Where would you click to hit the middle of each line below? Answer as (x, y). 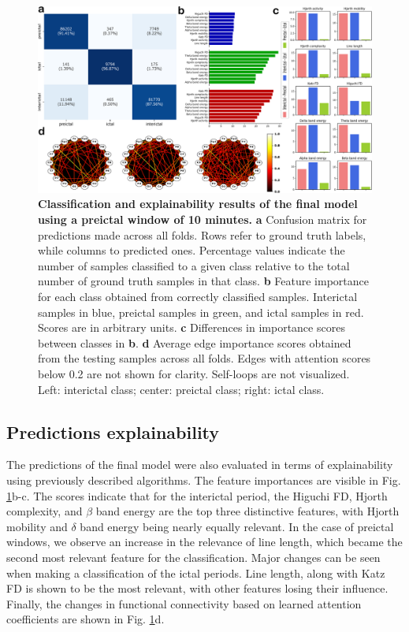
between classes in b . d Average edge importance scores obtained (195, 342)
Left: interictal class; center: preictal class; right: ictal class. (181, 389)
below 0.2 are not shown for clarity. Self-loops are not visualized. (194, 373)
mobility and (37, 526)
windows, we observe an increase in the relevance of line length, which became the (204, 542)
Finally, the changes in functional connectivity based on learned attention (184, 603)
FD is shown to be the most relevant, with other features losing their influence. (197, 588)
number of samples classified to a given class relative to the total (194, 265)
